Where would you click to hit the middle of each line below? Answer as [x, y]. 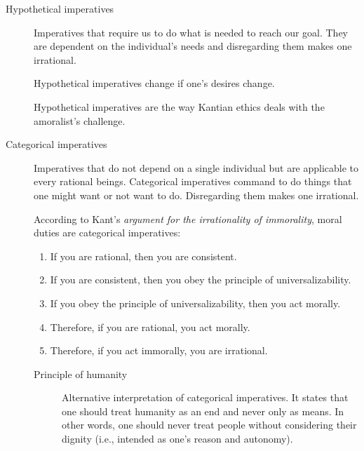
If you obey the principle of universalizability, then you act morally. [195, 303]
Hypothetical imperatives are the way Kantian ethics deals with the [179, 106]
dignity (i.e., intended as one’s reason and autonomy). [177, 439]
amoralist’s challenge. [80, 120]
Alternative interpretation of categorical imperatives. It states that [205, 397]
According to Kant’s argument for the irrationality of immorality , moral [188, 218]
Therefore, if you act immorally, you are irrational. [159, 350]
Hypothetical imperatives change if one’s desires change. [154, 83]
